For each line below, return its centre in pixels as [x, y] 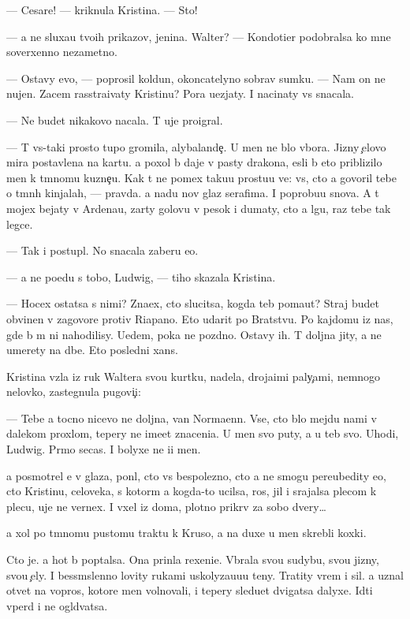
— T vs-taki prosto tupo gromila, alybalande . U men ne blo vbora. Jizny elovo [196, 146]
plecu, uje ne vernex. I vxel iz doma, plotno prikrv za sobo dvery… [166, 506]
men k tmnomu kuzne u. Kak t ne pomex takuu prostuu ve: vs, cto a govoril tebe [201, 177]
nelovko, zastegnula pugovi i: [74, 392]
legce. [20, 224]
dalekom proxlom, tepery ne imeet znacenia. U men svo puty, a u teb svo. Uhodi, [203, 433]
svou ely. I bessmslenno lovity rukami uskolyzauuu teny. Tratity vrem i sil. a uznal [205, 574]
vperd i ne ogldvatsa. [57, 605]
